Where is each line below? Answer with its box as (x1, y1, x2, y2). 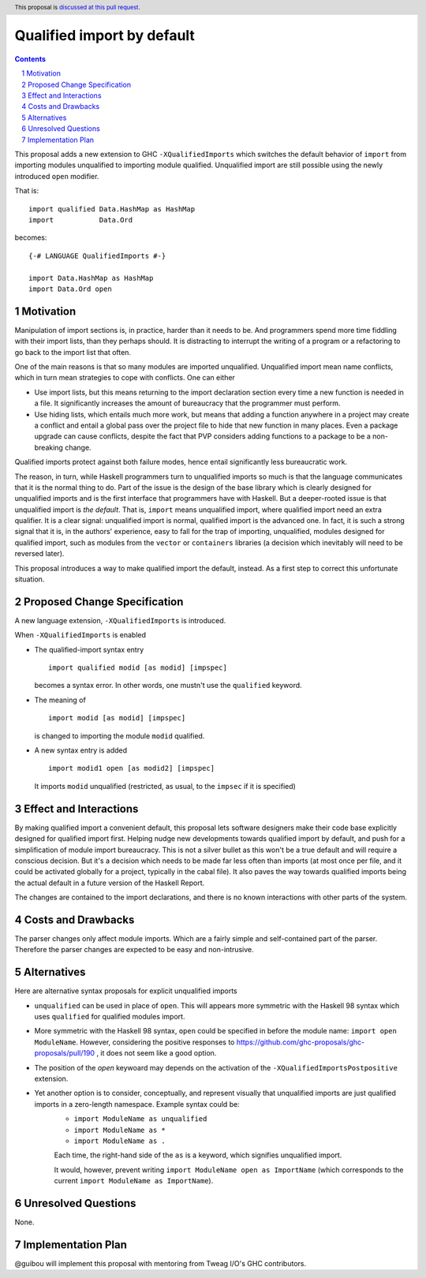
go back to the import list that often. (14, 347, 132, 357)
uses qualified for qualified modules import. (34, 1012, 185, 1022)
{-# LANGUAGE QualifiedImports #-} (28, 251, 166, 260)
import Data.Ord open (28, 284, 112, 293)
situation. (14, 574, 45, 584)
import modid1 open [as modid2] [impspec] (48, 764, 215, 773)
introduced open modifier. (14, 171, 99, 181)
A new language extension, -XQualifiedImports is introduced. (14, 615, 226, 625)
